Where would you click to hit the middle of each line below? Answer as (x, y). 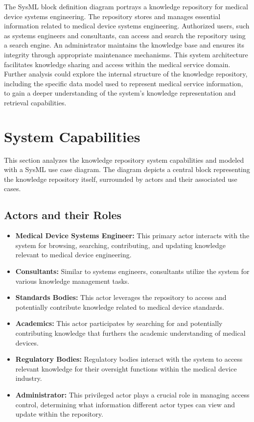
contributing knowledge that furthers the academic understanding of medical (130, 333)
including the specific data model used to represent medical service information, (124, 83)
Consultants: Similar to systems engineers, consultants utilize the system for (132, 271)
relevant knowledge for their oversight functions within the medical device (126, 368)
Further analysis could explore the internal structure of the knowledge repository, (126, 74)
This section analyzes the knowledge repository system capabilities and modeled (124, 160)
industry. (29, 378)
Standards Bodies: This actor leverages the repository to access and (121, 297)
